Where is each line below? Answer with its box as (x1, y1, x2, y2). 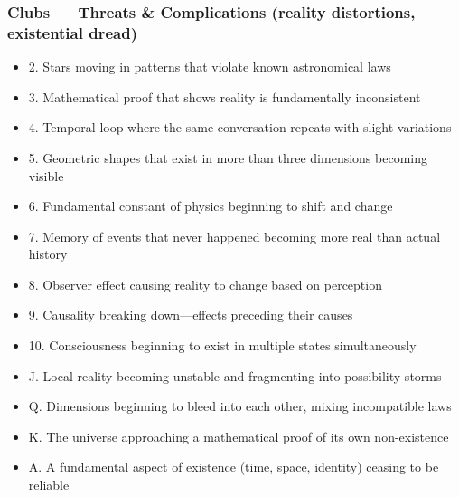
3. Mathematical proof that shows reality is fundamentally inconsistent (28, 87, 421, 106)
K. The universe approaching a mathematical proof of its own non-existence (28, 426, 449, 445)
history (28, 244, 68, 263)
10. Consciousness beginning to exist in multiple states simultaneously (28, 336, 417, 355)
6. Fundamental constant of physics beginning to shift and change (28, 196, 393, 215)
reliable (28, 475, 70, 494)
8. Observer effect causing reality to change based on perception (28, 274, 382, 293)
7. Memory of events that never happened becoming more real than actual (28, 226, 441, 245)
